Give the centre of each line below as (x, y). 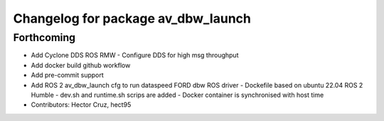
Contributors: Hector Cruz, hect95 (81, 105)
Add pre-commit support (68, 75)
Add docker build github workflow (81, 65)
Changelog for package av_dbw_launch (132, 18)
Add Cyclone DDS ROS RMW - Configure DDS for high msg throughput (135, 55)
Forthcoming (44, 38)
